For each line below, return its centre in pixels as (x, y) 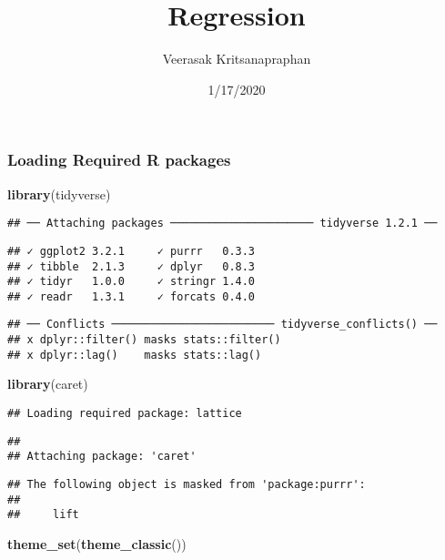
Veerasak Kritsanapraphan (237, 59)
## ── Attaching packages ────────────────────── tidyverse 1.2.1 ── (222, 224)
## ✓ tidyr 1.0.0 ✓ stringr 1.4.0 (131, 282)
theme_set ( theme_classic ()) (97, 543)
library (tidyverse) (59, 193)
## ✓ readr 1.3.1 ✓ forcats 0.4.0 (131, 296)
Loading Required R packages (119, 160)
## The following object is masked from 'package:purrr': (187, 485)
